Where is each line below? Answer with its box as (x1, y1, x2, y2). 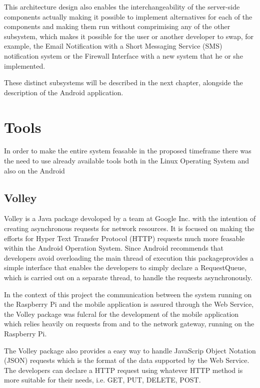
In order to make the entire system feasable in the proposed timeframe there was (4, 145, 251, 156)
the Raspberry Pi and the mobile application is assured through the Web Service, (4, 299, 254, 309)
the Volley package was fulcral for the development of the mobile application (4, 308, 239, 319)
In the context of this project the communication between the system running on (4, 289, 252, 299)
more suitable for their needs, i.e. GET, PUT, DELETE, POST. (4, 374, 201, 385)
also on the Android (4, 165, 65, 175)
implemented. (4, 60, 45, 71)
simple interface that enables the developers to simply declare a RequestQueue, (4, 262, 246, 273)
